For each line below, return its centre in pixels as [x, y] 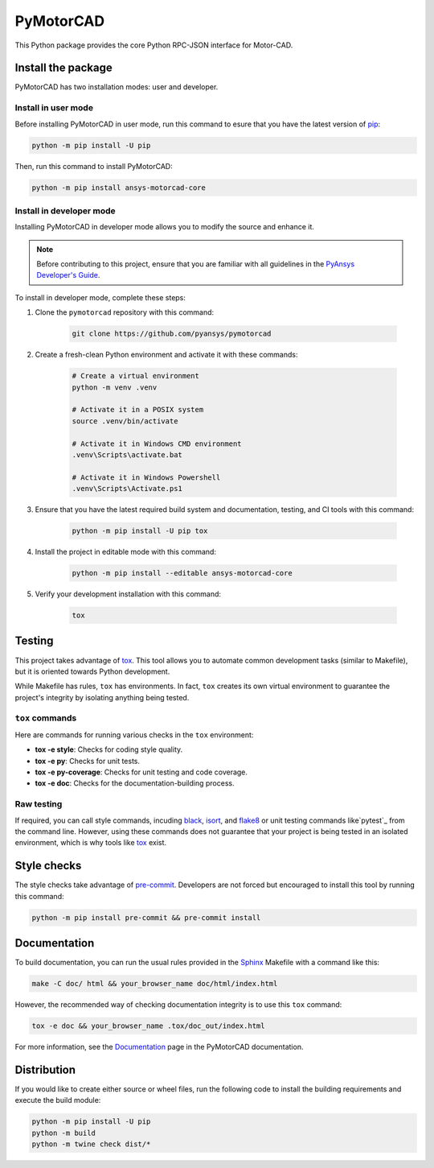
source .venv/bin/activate [125, 421]
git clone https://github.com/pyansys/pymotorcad [172, 334]
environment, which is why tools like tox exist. [91, 843]
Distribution [45, 1069]
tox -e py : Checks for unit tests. [88, 761]
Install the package [63, 68]
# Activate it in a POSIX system [138, 410]
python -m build [64, 1133]
